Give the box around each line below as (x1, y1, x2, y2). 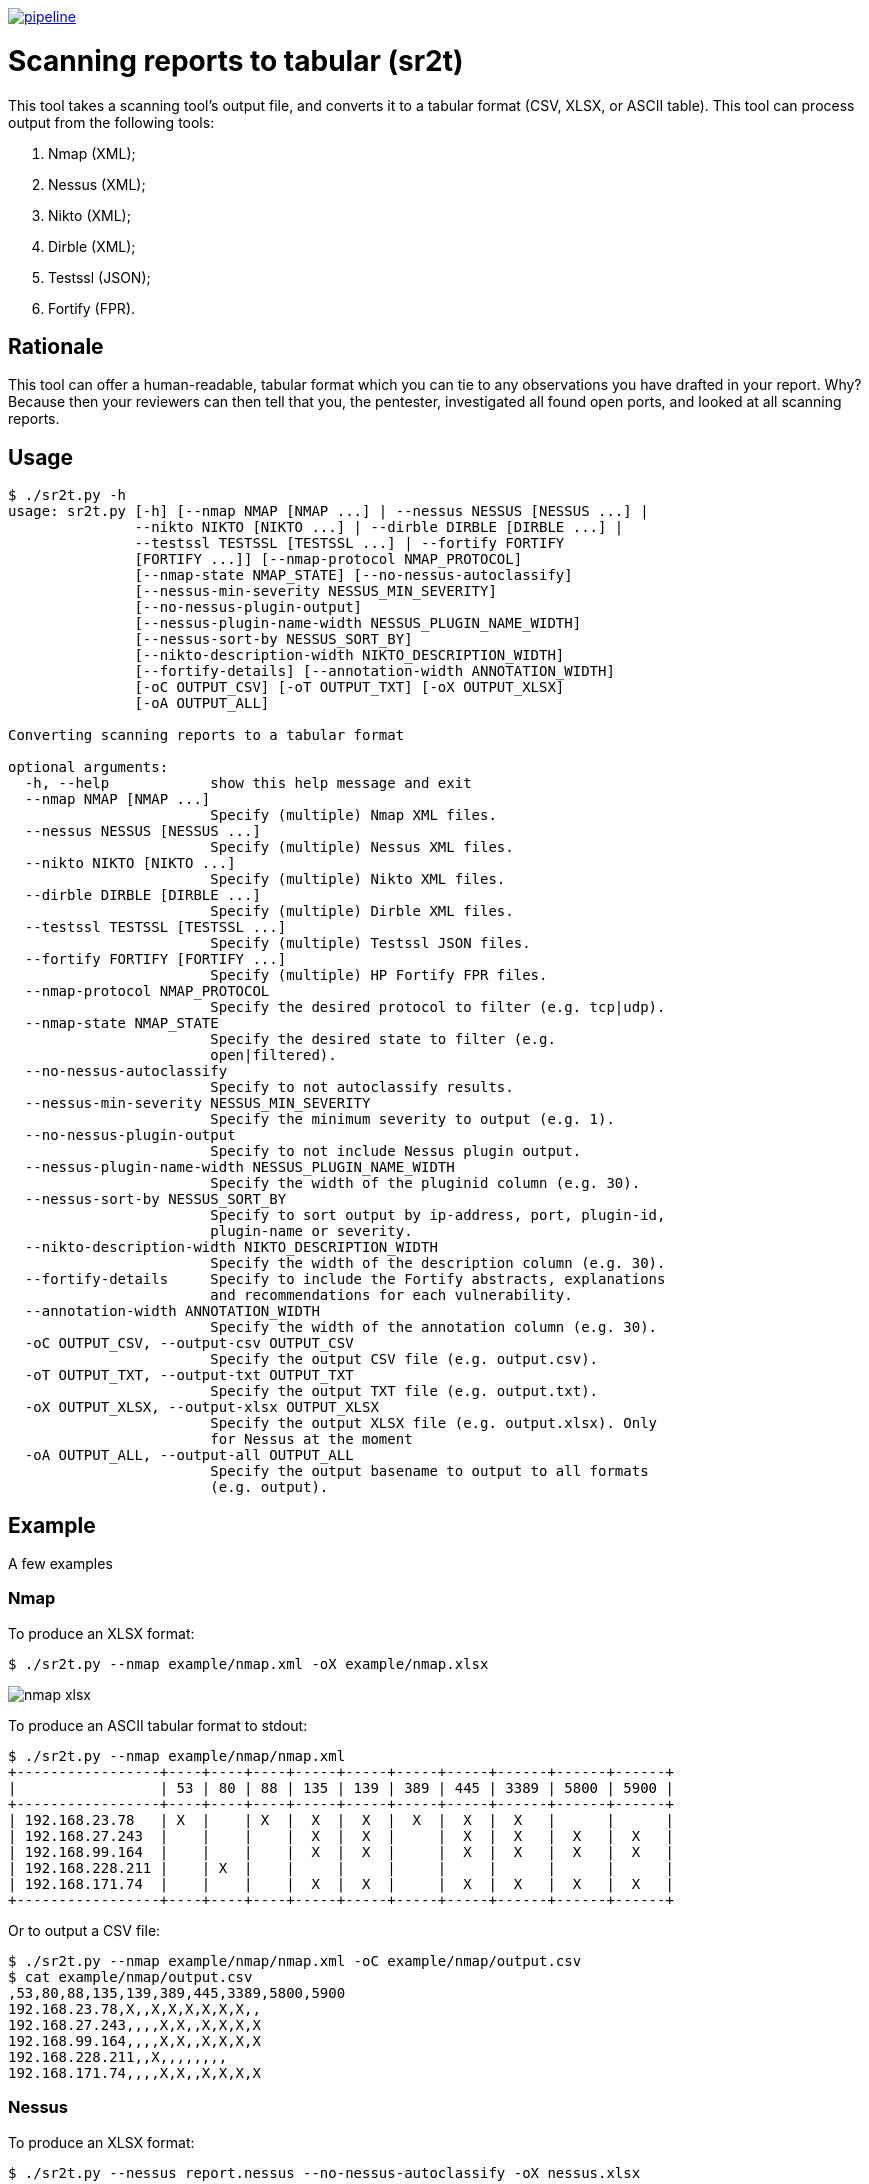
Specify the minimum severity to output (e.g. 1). (210, 1111, 615, 1128)
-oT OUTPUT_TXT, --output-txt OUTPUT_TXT (24, 1367, 354, 1384)
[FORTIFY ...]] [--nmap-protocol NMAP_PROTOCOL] (134, 551, 523, 568)
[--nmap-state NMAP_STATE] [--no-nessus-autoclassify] (134, 567, 573, 584)
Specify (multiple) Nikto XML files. (210, 871, 506, 888)
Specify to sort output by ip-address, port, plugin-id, (210, 1207, 666, 1224)
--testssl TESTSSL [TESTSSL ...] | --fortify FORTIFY (134, 535, 565, 552)
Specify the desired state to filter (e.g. (210, 1031, 556, 1048)
